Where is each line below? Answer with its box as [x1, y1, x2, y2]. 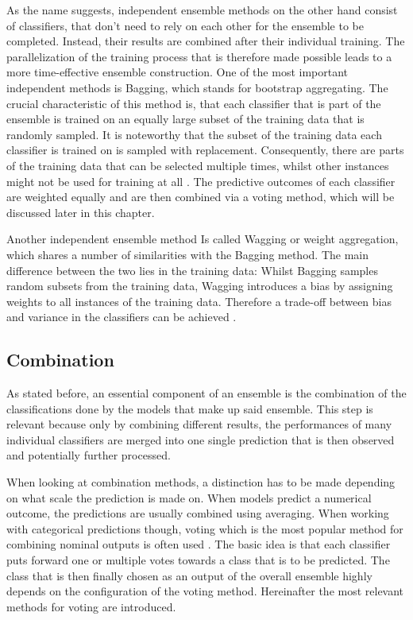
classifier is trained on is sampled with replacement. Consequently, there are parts [6, 141, 404, 158]
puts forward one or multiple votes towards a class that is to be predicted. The [6, 552, 390, 568]
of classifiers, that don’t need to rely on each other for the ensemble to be [6, 17, 364, 33]
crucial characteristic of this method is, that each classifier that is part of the [6, 95, 381, 111]
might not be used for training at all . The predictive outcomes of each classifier [6, 172, 396, 189]
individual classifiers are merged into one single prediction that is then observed [6, 431, 395, 448]
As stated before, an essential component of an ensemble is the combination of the [6, 385, 407, 401]
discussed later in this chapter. [6, 203, 155, 220]
